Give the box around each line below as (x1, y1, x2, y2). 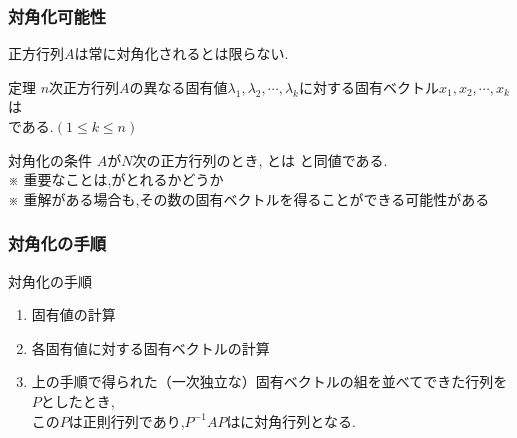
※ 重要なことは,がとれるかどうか (8, 169, 224, 190)
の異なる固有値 (129, 76, 228, 97)
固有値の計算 (31, 304, 116, 325)
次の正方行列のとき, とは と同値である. (132, 149, 388, 170)
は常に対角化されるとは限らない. (74, 43, 289, 64)
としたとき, (40, 390, 115, 411)
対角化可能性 (8, 3, 107, 28)
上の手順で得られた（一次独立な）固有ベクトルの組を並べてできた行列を (31, 371, 508, 392)
